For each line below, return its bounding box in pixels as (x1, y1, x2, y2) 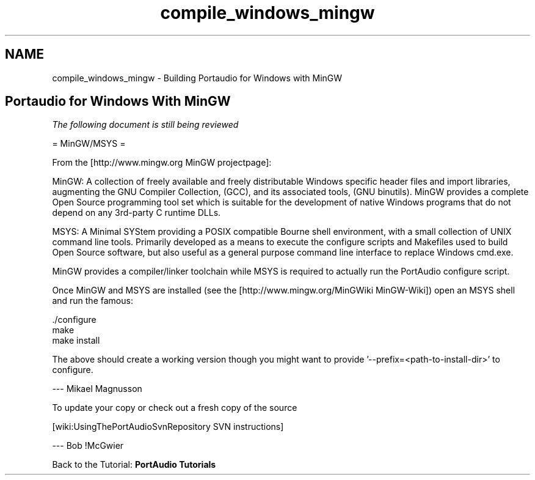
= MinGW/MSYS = (52, 138, 126, 149)
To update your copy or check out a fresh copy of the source (52, 402, 297, 413)
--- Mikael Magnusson (52, 383, 142, 394)
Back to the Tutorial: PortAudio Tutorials (52, 459, 216, 470)
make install (52, 335, 100, 346)
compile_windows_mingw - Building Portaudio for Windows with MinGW (52, 72, 343, 83)
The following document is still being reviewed (52, 119, 239, 130)
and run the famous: (52, 295, 133, 306)
